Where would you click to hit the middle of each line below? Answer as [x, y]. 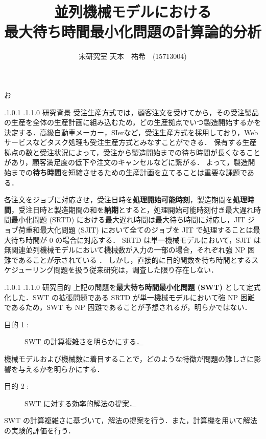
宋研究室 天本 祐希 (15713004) [133, 56]
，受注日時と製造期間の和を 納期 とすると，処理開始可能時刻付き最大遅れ [133, 209]
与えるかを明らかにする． [61, 369]
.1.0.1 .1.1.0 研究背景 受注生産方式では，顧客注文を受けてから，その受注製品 [131, 112]
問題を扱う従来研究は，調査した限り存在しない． [136, 270]
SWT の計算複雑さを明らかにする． [84, 341]
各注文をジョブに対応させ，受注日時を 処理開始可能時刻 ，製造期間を [118, 200]
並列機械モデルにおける [132, 12]
